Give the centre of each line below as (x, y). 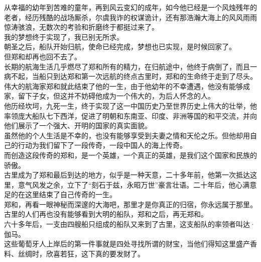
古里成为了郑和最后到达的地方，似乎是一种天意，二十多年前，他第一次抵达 (127, 175)
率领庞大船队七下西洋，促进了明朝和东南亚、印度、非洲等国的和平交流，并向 (130, 115)
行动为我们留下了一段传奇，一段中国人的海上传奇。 (102, 145)
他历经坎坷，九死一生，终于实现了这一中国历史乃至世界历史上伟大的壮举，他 (130, 105)
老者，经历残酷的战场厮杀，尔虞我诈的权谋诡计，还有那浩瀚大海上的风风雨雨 (130, 17)
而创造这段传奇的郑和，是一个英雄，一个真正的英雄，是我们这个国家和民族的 (130, 155)
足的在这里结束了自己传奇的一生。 (60, 194)
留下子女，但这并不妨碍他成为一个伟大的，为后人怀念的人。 (116, 96)
